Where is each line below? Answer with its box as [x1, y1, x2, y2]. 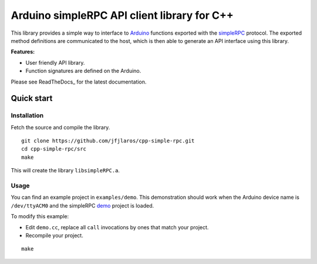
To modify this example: [11, 213, 69, 220]
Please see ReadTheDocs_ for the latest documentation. [11, 78, 147, 85]
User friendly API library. [25, 59, 85, 66]
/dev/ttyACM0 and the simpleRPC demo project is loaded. [11, 202, 154, 209]
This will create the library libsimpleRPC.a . [11, 167, 120, 174]
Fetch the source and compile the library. [11, 123, 110, 131]
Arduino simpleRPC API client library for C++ [11, 9, 234, 22]
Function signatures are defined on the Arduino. [25, 68, 141, 75]
